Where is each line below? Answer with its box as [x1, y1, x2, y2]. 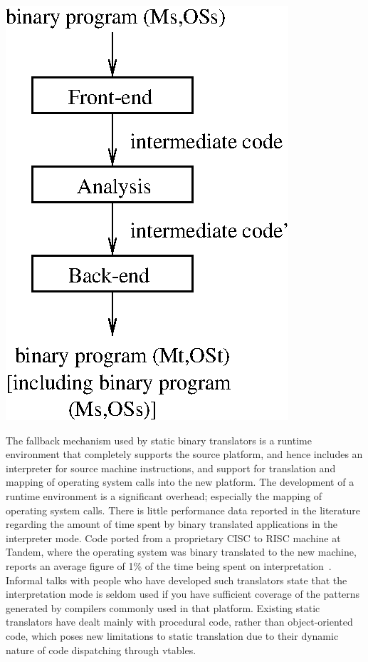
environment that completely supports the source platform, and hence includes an [6, 447, 363, 462]
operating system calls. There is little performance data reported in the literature [6, 502, 361, 517]
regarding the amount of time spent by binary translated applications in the [6, 516, 337, 531]
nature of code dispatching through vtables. [6, 642, 196, 657]
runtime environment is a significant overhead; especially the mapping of [6, 488, 322, 503]
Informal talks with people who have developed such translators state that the [6, 572, 347, 587]
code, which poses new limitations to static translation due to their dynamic [6, 628, 339, 643]
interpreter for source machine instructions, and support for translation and [6, 460, 336, 475]
